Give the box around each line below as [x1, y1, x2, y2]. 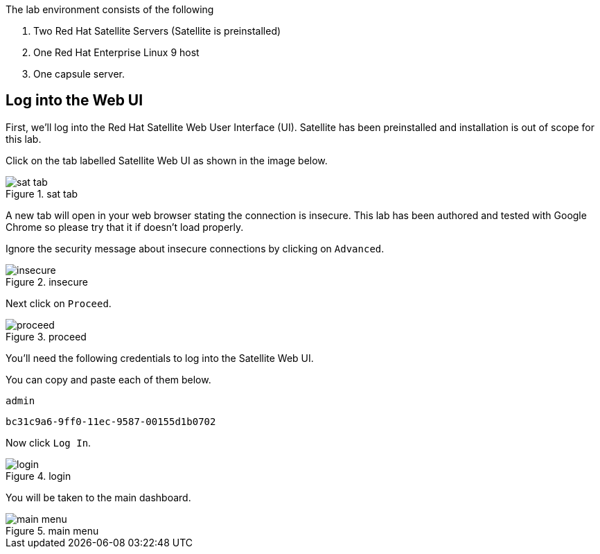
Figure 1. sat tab [6, 187, 78, 200]
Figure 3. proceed [6, 330, 87, 343]
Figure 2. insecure [6, 275, 88, 288]
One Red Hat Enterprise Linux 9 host [33, 46, 200, 58]
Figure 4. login [6, 469, 71, 482]
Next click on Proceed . [6, 297, 112, 309]
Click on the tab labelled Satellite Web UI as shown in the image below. [6, 154, 328, 166]
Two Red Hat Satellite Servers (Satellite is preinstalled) [33, 25, 281, 37]
